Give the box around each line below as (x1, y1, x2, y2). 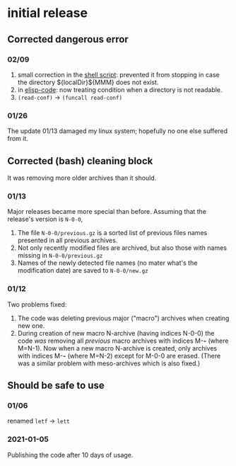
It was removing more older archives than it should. (7, 174, 157, 182)
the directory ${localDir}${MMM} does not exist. (17, 78, 159, 86)
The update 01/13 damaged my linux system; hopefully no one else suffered (7, 127, 228, 135)
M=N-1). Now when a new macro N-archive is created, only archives (17, 343, 218, 352)
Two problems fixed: (7, 300, 67, 309)
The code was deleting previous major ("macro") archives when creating (17, 314, 230, 322)
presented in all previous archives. (17, 236, 118, 245)
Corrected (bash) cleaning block (7, 154, 153, 167)
